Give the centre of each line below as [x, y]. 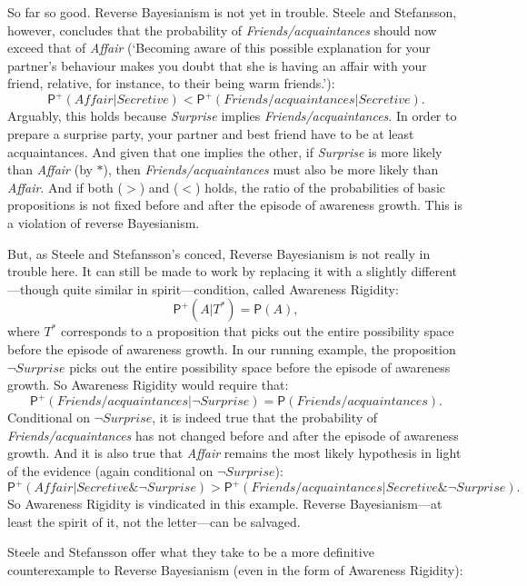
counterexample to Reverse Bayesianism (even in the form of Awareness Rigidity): [235, 569]
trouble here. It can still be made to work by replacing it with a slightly [207, 271]
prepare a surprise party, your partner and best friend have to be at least [211, 134]
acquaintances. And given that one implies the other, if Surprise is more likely [225, 151]
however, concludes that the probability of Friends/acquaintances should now [222, 30]
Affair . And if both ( [65, 187]
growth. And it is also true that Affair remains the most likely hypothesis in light [234, 453]
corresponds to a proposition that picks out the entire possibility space [258, 331]
